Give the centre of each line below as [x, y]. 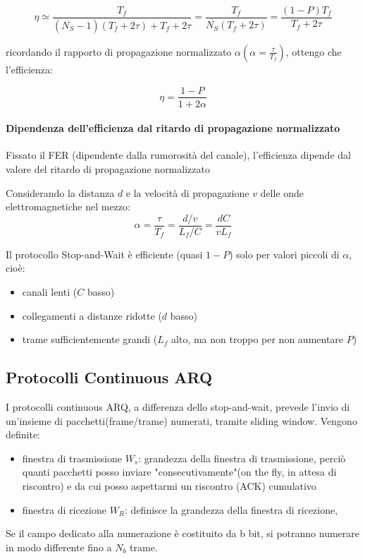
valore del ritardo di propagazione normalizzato [108, 168]
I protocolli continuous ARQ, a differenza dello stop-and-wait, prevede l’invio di [178, 406]
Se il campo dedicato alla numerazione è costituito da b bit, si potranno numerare [182, 533]
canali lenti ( [50, 291]
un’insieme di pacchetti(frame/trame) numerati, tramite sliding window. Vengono [181, 420]
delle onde [282, 192]
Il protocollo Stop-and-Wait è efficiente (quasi [104, 254]
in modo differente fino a [59, 547]
